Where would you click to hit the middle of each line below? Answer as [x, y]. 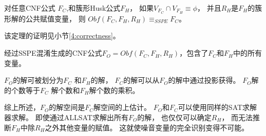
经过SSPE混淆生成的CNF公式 [53, 53]
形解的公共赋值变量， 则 [45, 18]
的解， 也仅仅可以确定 [174, 117]
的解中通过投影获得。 [204, 80]
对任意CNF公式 [30, 8]
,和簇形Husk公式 [93, 8]
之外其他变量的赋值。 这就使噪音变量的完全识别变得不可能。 [147, 127]
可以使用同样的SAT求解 [217, 107]
